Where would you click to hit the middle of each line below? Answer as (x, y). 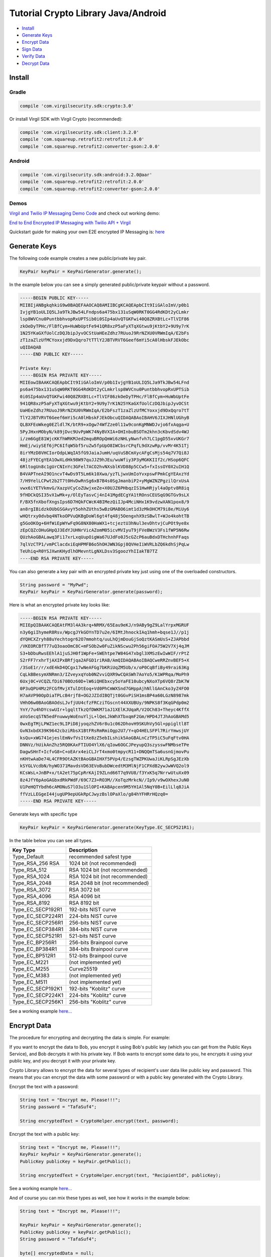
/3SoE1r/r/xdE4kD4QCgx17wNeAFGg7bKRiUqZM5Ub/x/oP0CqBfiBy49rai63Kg (105, 667)
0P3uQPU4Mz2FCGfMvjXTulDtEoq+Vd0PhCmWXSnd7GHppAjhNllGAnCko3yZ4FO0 (105, 688)
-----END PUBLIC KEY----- (52, 354)
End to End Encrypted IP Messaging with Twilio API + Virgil (70, 222)
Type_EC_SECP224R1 (38, 916)
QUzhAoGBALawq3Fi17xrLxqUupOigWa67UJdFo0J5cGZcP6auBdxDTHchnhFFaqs (105, 537)
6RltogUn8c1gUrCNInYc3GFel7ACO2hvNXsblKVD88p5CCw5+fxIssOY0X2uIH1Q (105, 467)
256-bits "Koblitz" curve (98, 1002)
